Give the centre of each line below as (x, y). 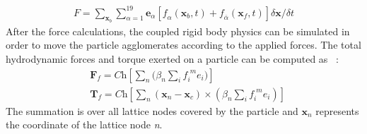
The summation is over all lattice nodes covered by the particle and (152, 110)
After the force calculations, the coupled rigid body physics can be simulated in (178, 31)
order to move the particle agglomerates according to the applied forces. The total (183, 45)
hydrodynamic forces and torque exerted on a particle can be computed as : (172, 58)
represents (337, 110)
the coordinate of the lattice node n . (84, 124)
